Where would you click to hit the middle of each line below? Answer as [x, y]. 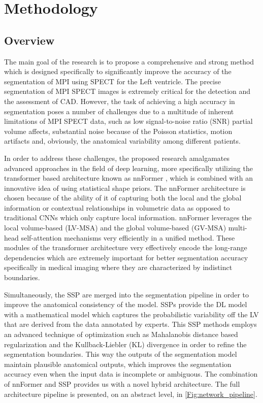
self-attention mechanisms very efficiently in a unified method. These [128, 237]
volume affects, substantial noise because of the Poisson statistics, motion [118, 131]
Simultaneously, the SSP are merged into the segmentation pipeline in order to [126, 294]
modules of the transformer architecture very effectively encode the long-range [126, 247]
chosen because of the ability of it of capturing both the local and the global [123, 198]
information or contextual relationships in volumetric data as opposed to [117, 207]
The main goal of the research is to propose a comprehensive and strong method [129, 61]
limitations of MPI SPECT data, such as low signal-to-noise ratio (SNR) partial [128, 121]
